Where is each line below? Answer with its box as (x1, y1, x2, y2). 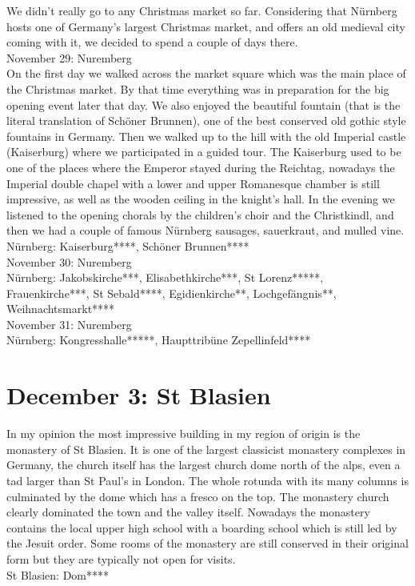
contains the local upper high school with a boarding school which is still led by (6, 519, 397, 536)
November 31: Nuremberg (6, 315, 132, 332)
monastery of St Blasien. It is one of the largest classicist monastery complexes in (6, 440, 406, 457)
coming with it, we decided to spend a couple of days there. (6, 34, 298, 50)
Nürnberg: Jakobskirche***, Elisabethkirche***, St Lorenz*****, (6, 269, 324, 286)
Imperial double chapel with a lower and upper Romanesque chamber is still (6, 175, 380, 191)
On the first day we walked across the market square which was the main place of (6, 65, 406, 82)
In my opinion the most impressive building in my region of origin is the (6, 425, 361, 442)
